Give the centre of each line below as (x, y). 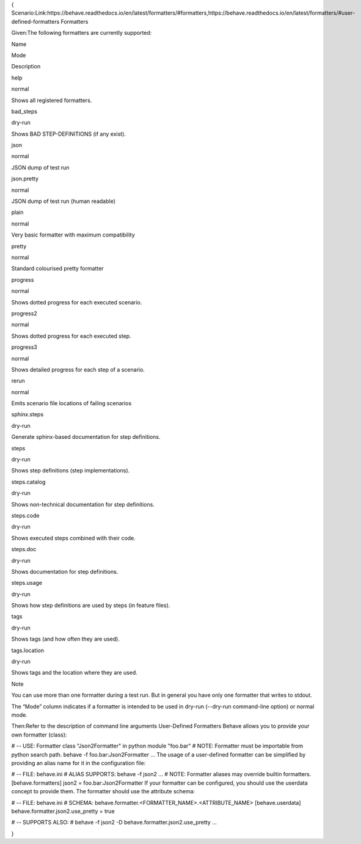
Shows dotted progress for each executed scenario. (77, 302)
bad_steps (24, 111)
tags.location (27, 650)
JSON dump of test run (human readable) (64, 201)
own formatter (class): (39, 735)
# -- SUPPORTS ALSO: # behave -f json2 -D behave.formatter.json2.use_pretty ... (114, 823)
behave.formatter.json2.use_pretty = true (63, 811)
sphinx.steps (27, 414)
